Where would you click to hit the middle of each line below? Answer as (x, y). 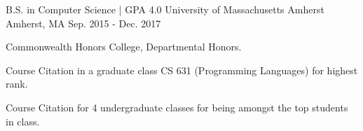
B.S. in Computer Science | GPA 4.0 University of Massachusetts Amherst (165, 9)
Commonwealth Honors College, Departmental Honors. (124, 47)
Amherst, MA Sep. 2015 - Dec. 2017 (83, 23)
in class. (23, 121)
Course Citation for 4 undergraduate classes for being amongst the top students (177, 107)
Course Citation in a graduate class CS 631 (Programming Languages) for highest (182, 70)
